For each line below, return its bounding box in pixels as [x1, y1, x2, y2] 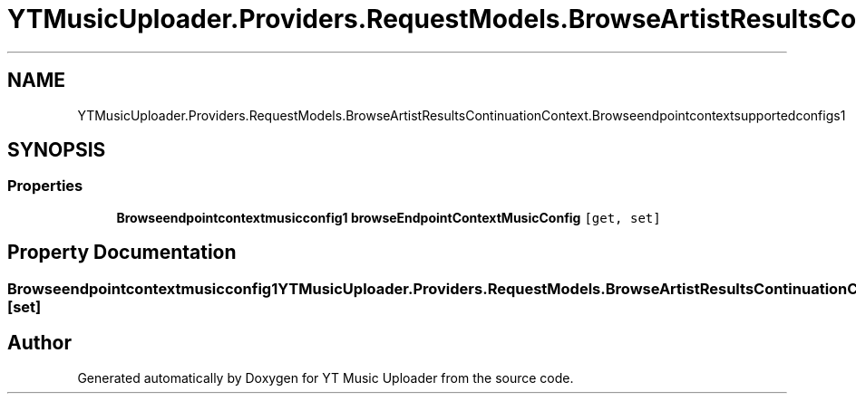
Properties [7, 177, 83, 196]
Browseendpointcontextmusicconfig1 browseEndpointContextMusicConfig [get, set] [116, 209, 661, 225]
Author [7, 331, 72, 355]
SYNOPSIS [7, 138, 106, 162]
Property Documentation [7, 241, 237, 264]
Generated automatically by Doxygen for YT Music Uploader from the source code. [77, 369, 574, 386]
